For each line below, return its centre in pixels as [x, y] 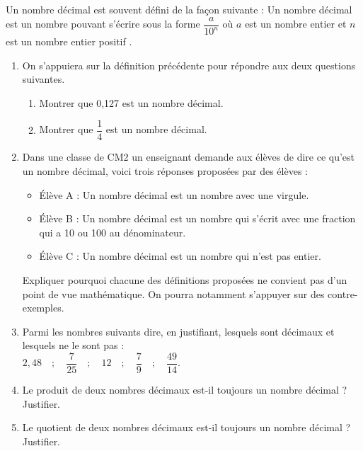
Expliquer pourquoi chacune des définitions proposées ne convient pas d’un [185, 280]
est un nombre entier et [296, 24]
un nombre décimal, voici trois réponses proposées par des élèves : [165, 171]
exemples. [43, 308]
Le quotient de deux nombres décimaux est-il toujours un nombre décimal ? [186, 427]
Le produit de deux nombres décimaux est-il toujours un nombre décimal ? [185, 390]
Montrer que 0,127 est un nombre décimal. [131, 102]
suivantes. [44, 79]
